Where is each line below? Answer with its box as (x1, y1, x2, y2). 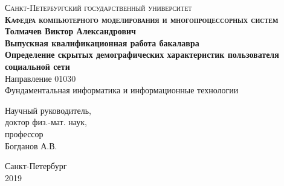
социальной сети (5, 60, 70, 72)
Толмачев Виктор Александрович (5, 25, 136, 37)
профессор (5, 127, 44, 140)
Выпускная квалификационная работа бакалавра (5, 36, 199, 49)
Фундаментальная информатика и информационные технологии (5, 84, 239, 96)
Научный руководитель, (5, 104, 91, 116)
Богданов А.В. (5, 139, 57, 152)
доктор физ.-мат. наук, (5, 116, 87, 128)
